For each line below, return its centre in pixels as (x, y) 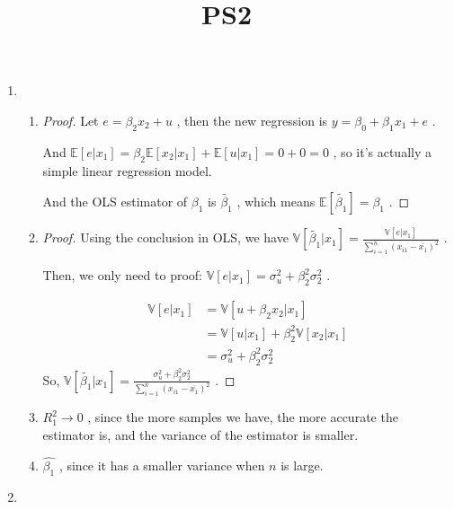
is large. (302, 465)
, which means (276, 202)
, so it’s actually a (382, 151)
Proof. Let (71, 120)
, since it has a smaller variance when (162, 465)
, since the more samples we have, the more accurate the (243, 417)
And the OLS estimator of (115, 202)
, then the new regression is (252, 120)
